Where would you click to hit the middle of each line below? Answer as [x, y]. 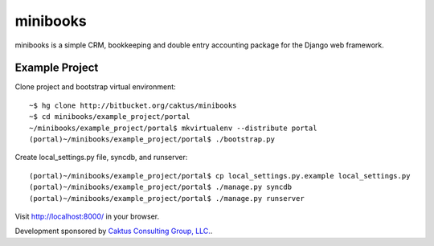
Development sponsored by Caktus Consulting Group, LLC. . [114, 231]
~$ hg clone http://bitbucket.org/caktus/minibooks [133, 105]
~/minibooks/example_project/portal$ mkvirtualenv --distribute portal [173, 128]
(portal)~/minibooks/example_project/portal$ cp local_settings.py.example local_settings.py [220, 176]
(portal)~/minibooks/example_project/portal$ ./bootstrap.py [152, 139]
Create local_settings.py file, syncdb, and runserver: [101, 158]
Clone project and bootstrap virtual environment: [95, 87]
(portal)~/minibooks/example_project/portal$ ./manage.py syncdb [161, 187]
